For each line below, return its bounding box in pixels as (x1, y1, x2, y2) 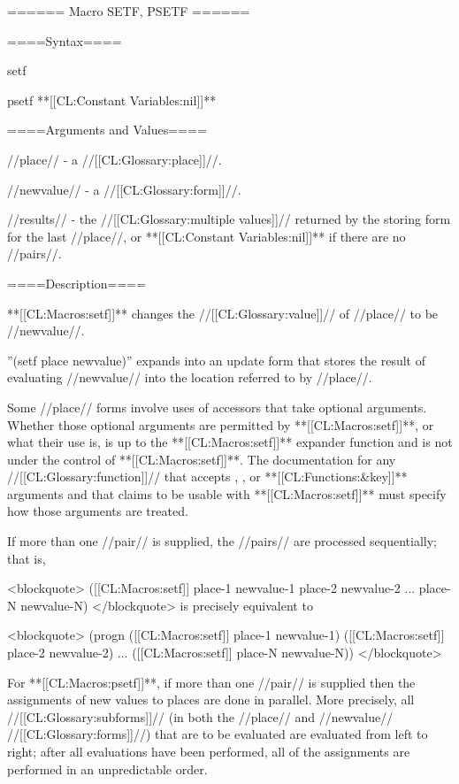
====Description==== (7, 273, 147, 292)
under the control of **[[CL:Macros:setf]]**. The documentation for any (7, 450, 396, 468)
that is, (7, 549, 46, 567)
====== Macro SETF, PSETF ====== (7, 2, 250, 19)
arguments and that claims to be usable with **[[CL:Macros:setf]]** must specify (7, 484, 447, 503)
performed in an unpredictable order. (7, 759, 208, 778)
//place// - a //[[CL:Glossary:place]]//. (7, 150, 222, 168)
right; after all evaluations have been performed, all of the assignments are (7, 742, 410, 760)
